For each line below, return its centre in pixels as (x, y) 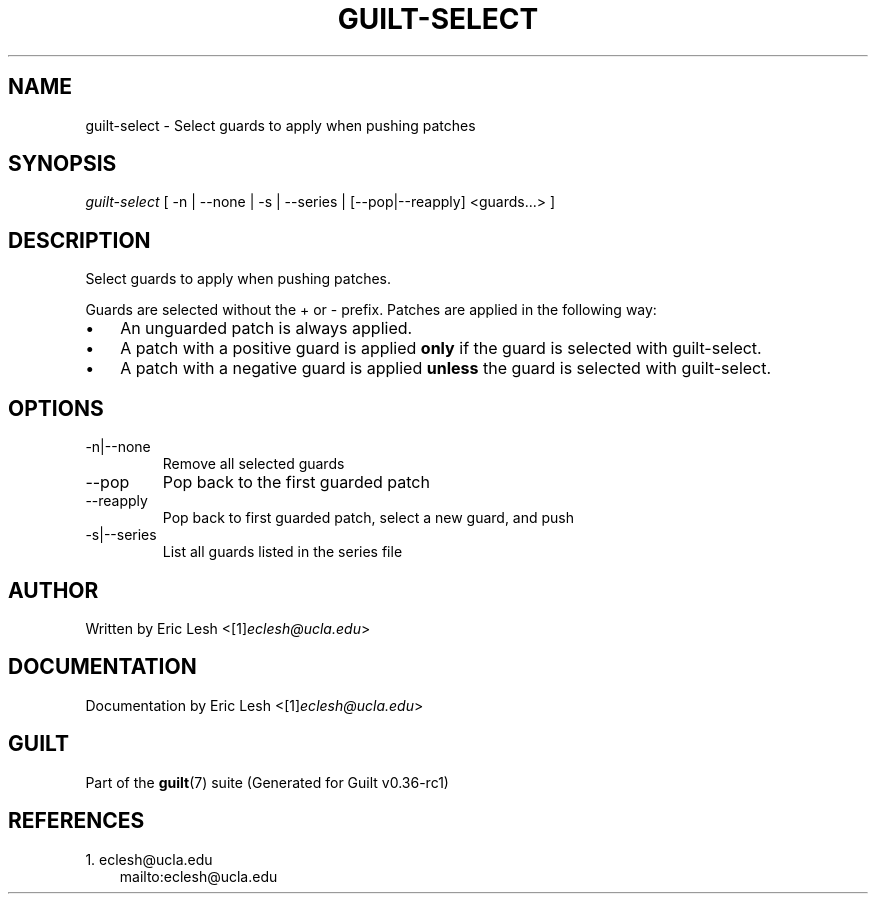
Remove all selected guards (253, 464)
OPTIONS (56, 408)
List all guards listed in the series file (282, 552)
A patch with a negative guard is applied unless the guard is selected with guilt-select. (446, 368)
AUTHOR (53, 590)
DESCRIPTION (79, 240)
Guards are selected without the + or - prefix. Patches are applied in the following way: (371, 310)
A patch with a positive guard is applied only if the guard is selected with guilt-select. (441, 348)
